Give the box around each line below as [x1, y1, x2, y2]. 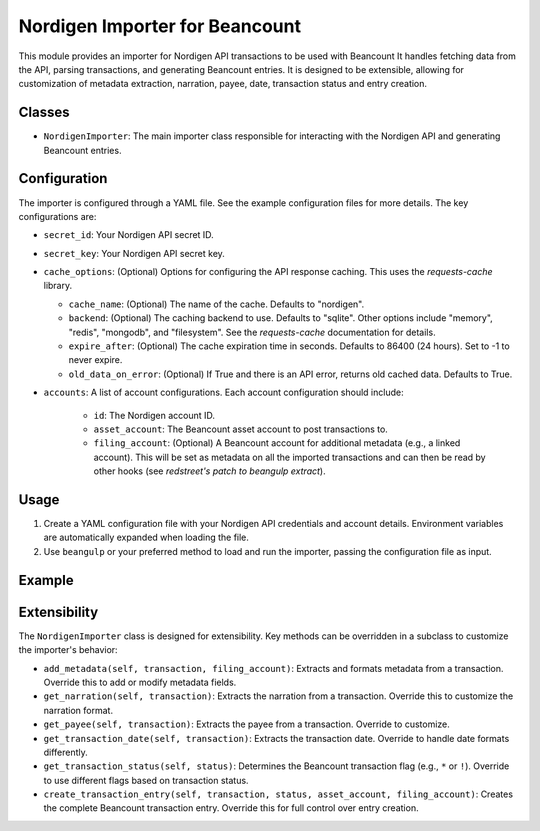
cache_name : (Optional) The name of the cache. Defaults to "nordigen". [68, 298, 365, 310]
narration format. [43, 704, 114, 716]
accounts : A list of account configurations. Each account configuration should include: [43, 386, 404, 399]
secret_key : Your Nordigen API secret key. [43, 247, 225, 259]
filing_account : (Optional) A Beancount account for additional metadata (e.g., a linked [93, 437, 461, 449]
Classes [18, 104, 70, 121]
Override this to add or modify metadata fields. [43, 676, 237, 688]
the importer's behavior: [18, 644, 119, 656]
